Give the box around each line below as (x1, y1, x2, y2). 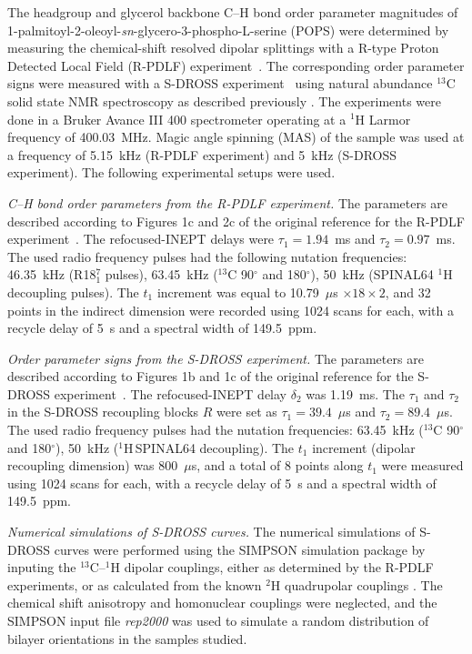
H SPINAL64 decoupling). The (123, 438, 295, 457)
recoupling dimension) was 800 (7, 456, 178, 475)
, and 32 (385, 282, 431, 301)
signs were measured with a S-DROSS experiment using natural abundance (7, 74, 433, 93)
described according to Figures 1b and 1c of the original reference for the (7, 367, 414, 386)
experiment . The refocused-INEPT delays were (7, 229, 275, 248)
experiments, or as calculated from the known (7, 575, 262, 594)
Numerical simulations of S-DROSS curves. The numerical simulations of (7, 522, 416, 541)
